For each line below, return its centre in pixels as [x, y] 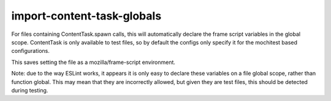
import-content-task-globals [86, 16]
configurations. [31, 51]
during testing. [30, 90]
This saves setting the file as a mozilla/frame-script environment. [93, 62]
